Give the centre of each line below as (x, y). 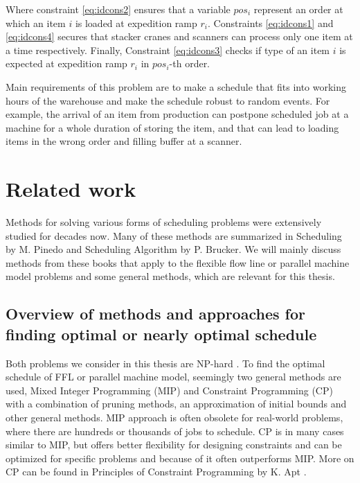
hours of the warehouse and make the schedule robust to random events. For (168, 100)
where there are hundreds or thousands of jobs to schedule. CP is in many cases (175, 431)
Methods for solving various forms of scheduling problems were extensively (164, 222)
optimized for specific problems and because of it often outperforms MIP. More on (180, 458)
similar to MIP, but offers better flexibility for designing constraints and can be (174, 445)
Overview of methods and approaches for (155, 314)
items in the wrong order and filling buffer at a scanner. (124, 141)
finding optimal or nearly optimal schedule (161, 334)
